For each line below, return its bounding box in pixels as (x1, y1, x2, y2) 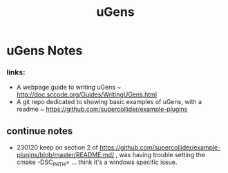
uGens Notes (6, 43, 83, 59)
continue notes (6, 125, 73, 136)
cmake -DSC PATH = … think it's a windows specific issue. (16, 158, 178, 168)
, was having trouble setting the (115, 151, 205, 159)
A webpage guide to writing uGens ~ (16, 83, 122, 92)
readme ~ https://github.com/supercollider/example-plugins (16, 105, 188, 114)
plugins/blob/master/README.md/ (16, 151, 115, 159)
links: (6, 68, 26, 77)
